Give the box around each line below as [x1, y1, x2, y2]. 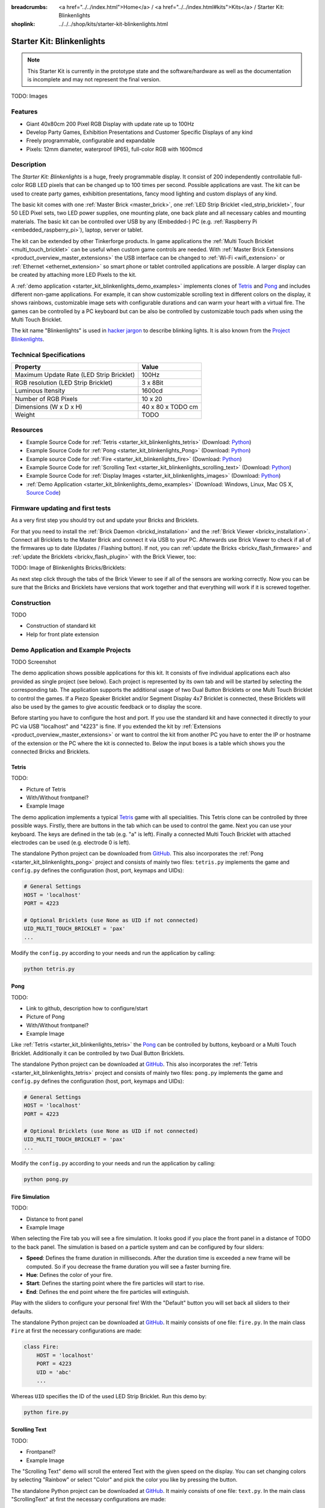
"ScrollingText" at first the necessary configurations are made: [11, 1496, 166, 1503]
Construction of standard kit [26, 622, 96, 630]
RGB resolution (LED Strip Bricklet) [14, 378, 113, 387]
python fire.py [23, 1408, 69, 1416]
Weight [14, 410, 36, 419]
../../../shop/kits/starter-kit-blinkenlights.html [58, 20, 169, 27]
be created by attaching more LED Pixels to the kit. [11, 271, 137, 279]
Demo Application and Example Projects [11, 645, 131, 654]
